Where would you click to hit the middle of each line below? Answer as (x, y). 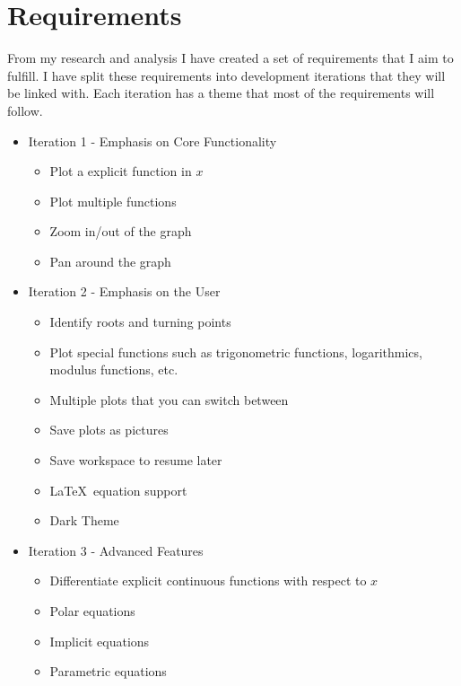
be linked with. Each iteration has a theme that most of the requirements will (221, 93)
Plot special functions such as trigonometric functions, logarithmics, (236, 352)
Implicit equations (100, 641)
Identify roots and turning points (140, 322)
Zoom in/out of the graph (121, 231)
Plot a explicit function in (121, 171)
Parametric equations (108, 671)
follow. (25, 110)
